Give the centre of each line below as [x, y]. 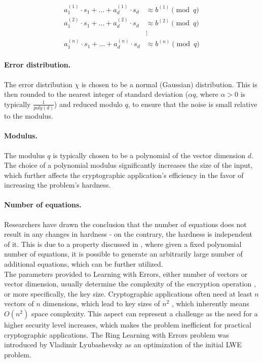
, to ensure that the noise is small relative [193, 104]
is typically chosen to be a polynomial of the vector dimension [149, 155]
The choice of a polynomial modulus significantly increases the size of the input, [128, 165]
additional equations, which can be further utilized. [84, 264]
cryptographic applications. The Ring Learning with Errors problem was [117, 334]
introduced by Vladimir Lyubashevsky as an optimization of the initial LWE [123, 344]
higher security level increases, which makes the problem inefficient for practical [128, 325]
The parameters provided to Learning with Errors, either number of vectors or [126, 274]
